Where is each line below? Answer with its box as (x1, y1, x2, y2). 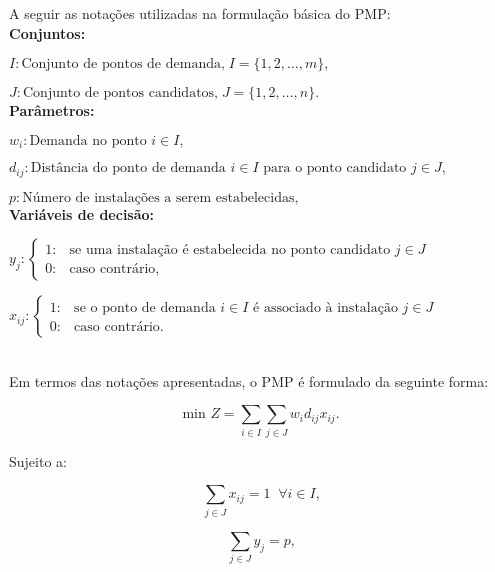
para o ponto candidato (263, 161, 407, 176)
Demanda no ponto (29, 133, 147, 148)
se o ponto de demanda (74, 301, 216, 316)
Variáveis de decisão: (9, 203, 155, 224)
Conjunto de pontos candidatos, (23, 86, 218, 101)
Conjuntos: (9, 22, 86, 43)
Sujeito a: (9, 450, 67, 471)
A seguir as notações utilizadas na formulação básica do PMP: (9, 3, 391, 23)
